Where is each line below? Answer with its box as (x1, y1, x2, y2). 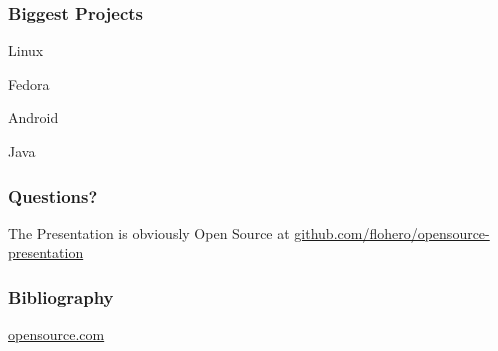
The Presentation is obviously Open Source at (8, 222, 290, 243)
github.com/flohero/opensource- (294, 222, 490, 243)
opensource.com (8, 324, 105, 345)
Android (8, 107, 59, 128)
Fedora (8, 73, 50, 94)
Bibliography (8, 284, 114, 309)
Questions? (8, 183, 98, 208)
